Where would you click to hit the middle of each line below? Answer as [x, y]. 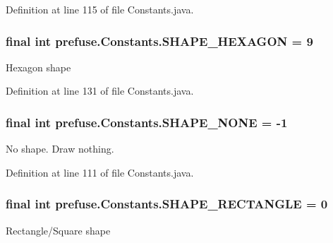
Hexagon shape [38, 67]
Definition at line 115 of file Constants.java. [100, 9]
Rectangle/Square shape [58, 230]
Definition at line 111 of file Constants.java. [100, 172]
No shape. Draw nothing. [60, 149]
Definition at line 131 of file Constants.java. [100, 91]
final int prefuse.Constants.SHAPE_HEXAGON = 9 [159, 41]
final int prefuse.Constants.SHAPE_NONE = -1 [147, 122]
